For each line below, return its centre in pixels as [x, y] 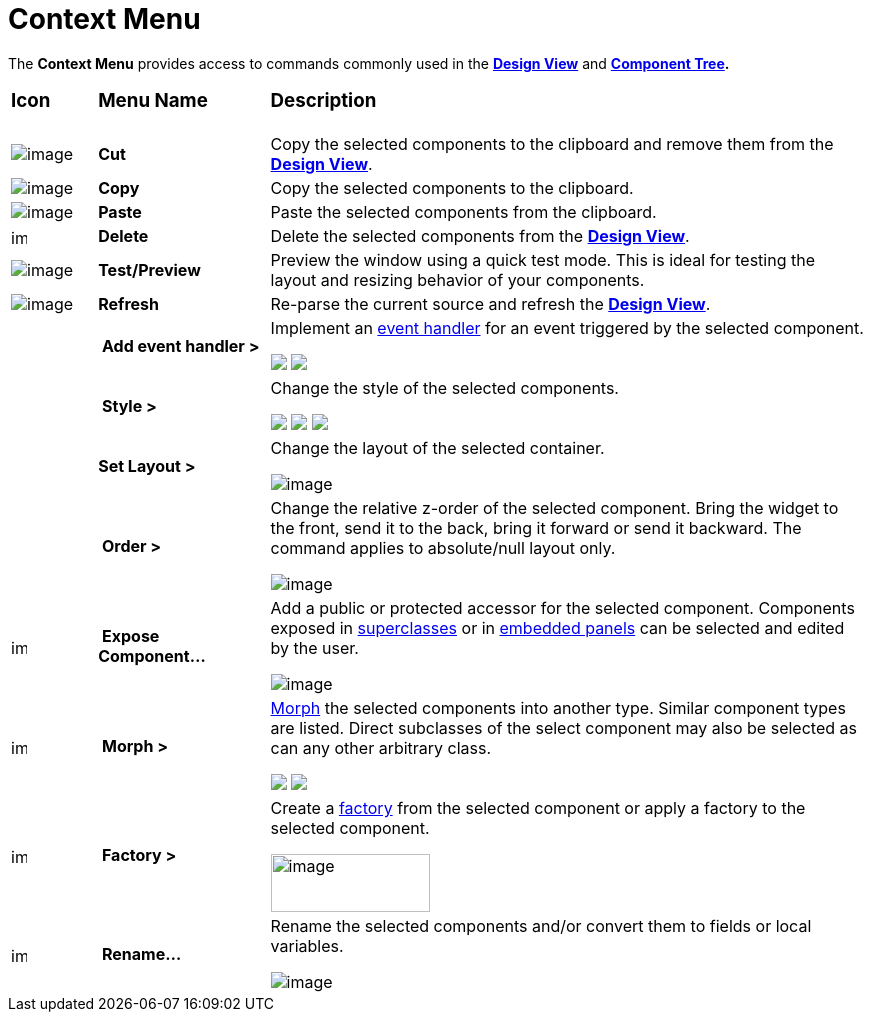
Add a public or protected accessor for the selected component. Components [562, 608]
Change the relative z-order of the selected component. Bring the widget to [554, 508]
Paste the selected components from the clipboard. [463, 212]
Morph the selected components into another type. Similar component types [558, 708]
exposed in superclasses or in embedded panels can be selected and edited [557, 628]
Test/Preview [149, 270]
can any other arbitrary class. [381, 748]
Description [323, 100]
